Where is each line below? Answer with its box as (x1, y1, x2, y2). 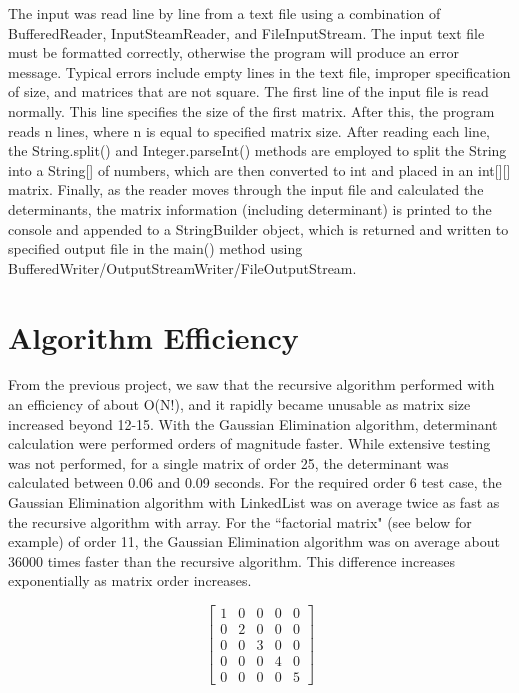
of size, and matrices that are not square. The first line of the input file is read (8, 81, 489, 102)
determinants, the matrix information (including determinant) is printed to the (8, 198, 492, 219)
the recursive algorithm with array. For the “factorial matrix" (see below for (8, 511, 472, 532)
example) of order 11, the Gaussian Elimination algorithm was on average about (8, 531, 500, 552)
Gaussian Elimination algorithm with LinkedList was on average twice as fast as (8, 492, 500, 512)
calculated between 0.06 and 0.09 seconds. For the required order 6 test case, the (8, 472, 502, 493)
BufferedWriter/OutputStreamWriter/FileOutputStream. (8, 257, 357, 278)
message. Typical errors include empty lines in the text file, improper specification (8, 61, 511, 82)
